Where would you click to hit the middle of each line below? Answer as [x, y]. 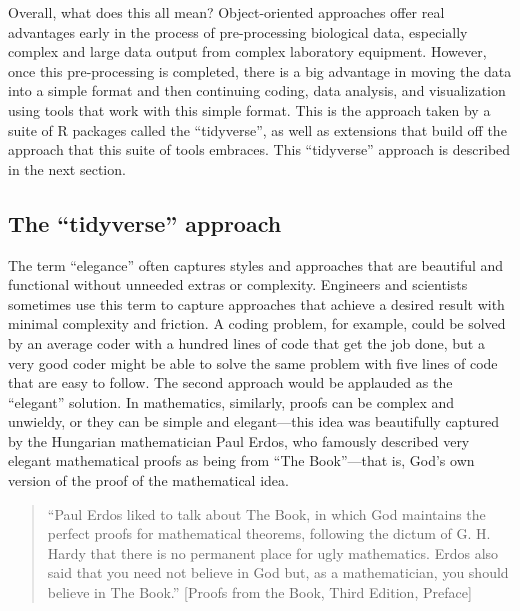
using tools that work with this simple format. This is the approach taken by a [249, 109]
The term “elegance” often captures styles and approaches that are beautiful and [256, 264]
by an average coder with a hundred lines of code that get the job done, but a [246, 342]
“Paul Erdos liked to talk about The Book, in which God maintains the [266, 513]
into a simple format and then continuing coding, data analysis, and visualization [257, 90]
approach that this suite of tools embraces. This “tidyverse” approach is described [259, 149]
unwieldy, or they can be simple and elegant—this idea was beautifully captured [254, 421]
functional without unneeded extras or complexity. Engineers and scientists [238, 284]
